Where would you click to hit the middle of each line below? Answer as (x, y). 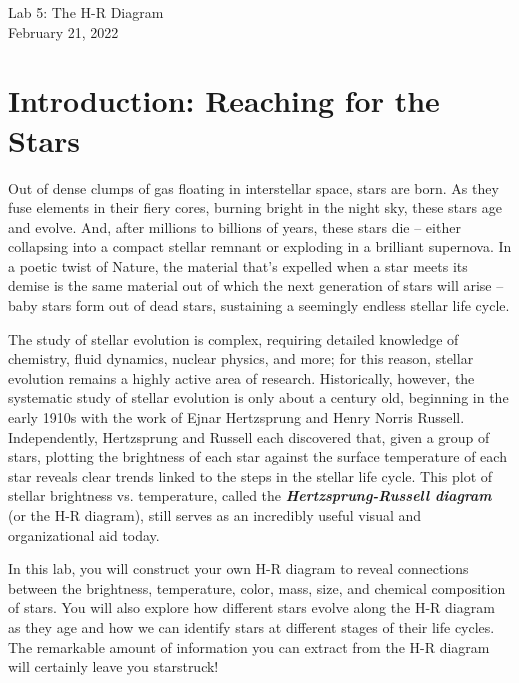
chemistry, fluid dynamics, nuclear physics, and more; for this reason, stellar (241, 358)
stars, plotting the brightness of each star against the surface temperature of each (257, 456)
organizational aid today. (84, 534)
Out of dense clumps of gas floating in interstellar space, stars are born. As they (253, 187)
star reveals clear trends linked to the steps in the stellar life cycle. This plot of (250, 475)
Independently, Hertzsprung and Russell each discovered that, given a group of (249, 436)
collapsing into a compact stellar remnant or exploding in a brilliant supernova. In (260, 246)
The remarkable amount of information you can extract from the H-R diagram (249, 646)
